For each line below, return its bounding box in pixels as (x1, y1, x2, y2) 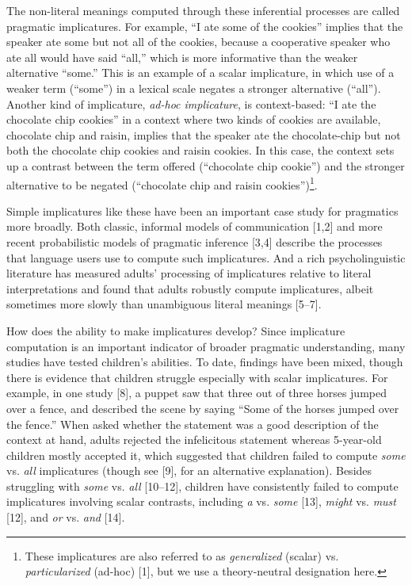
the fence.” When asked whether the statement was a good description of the (6, 415, 379, 432)
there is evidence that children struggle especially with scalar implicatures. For (6, 369, 388, 385)
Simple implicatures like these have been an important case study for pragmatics (6, 202, 399, 219)
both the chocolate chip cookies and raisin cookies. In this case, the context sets (6, 142, 395, 159)
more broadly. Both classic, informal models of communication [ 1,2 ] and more (6, 218, 383, 235)
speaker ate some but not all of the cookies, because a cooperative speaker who (6, 33, 391, 50)
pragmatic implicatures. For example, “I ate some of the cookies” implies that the (6, 17, 403, 34)
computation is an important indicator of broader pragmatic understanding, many (6, 338, 406, 354)
